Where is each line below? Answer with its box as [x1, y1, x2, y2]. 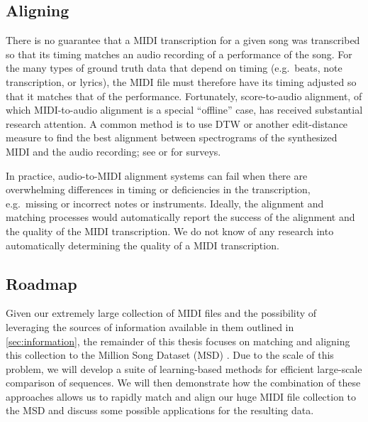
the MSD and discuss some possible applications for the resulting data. [6, 403, 314, 418]
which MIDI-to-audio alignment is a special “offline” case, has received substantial [6, 102, 363, 117]
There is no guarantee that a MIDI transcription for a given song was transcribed [6, 33, 360, 48]
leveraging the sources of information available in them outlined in [6, 319, 294, 334]
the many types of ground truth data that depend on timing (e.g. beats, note [6, 60, 342, 75]
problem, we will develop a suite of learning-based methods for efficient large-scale [6, 361, 362, 376]
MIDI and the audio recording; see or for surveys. [6, 144, 221, 158]
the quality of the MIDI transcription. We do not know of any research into [6, 223, 334, 238]
